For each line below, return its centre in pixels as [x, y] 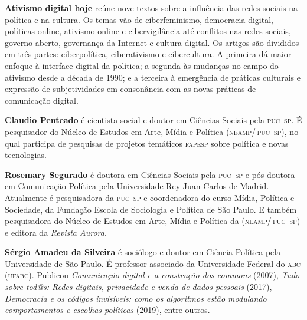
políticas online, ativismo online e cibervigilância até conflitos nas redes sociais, [148, 31]
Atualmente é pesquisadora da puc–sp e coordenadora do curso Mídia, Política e [150, 197]
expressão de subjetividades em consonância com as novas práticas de [130, 89]
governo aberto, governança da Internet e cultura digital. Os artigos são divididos [152, 42]
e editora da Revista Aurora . [56, 232]
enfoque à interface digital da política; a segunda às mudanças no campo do [142, 65]
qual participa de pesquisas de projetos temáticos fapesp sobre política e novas [147, 143]
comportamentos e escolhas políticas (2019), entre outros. [107, 310]
